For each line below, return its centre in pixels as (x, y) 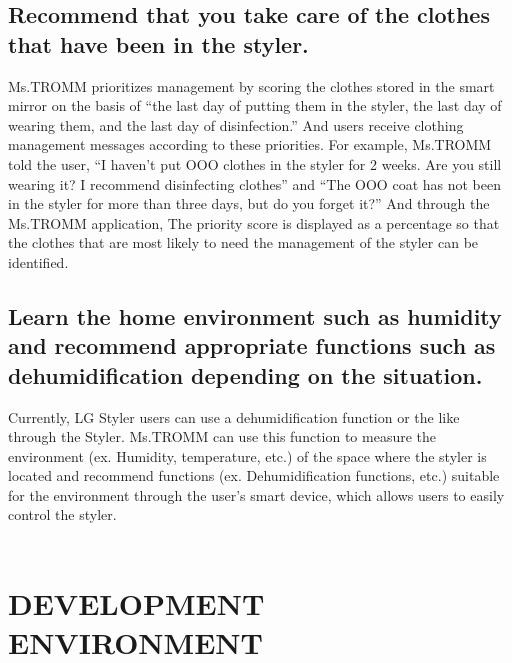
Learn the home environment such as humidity (255, 315)
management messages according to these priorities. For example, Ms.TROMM (250, 144)
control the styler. (62, 514)
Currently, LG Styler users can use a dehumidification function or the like (234, 416)
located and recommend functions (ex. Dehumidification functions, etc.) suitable (254, 475)
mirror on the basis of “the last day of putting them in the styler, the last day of (255, 105)
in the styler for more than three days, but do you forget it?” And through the (249, 203)
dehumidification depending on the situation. (245, 374)
